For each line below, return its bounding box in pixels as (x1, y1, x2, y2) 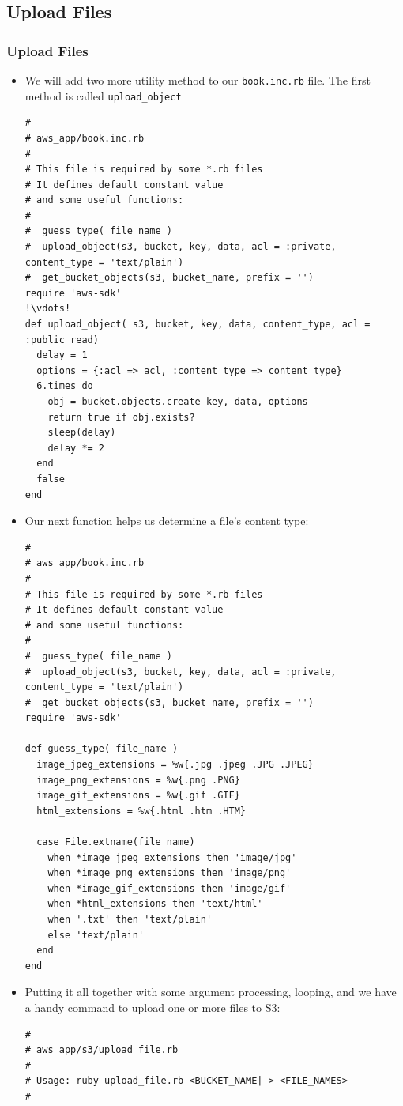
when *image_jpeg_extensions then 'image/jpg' (47, 851, 297, 863)
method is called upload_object (24, 87, 182, 104)
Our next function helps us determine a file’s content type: (24, 512, 309, 529)
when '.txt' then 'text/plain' (47, 914, 213, 925)
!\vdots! (24, 303, 71, 315)
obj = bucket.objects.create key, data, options (47, 396, 308, 407)
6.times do (36, 380, 93, 392)
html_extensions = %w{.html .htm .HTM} (36, 805, 246, 817)
